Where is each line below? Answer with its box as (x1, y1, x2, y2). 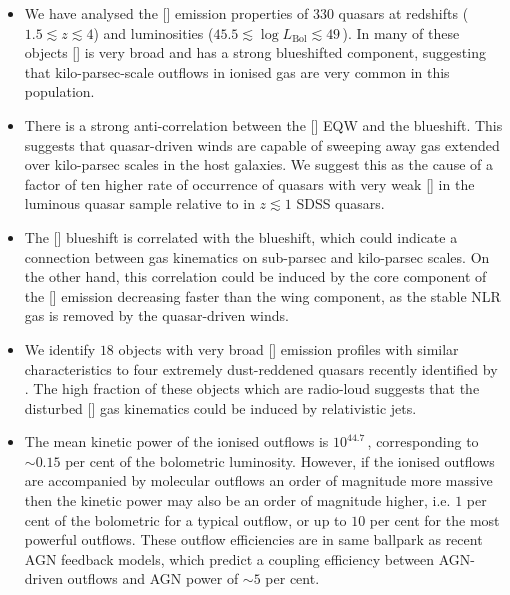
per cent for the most (369, 509, 500, 530)
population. (24, 81, 95, 102)
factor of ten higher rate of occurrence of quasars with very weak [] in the (24, 173, 475, 194)
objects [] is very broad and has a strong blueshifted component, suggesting (24, 42, 486, 63)
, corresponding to (367, 431, 479, 452)
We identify (24, 338, 96, 359)
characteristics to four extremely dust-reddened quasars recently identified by (24, 358, 498, 379)
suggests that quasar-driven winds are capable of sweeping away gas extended (24, 134, 500, 155)
